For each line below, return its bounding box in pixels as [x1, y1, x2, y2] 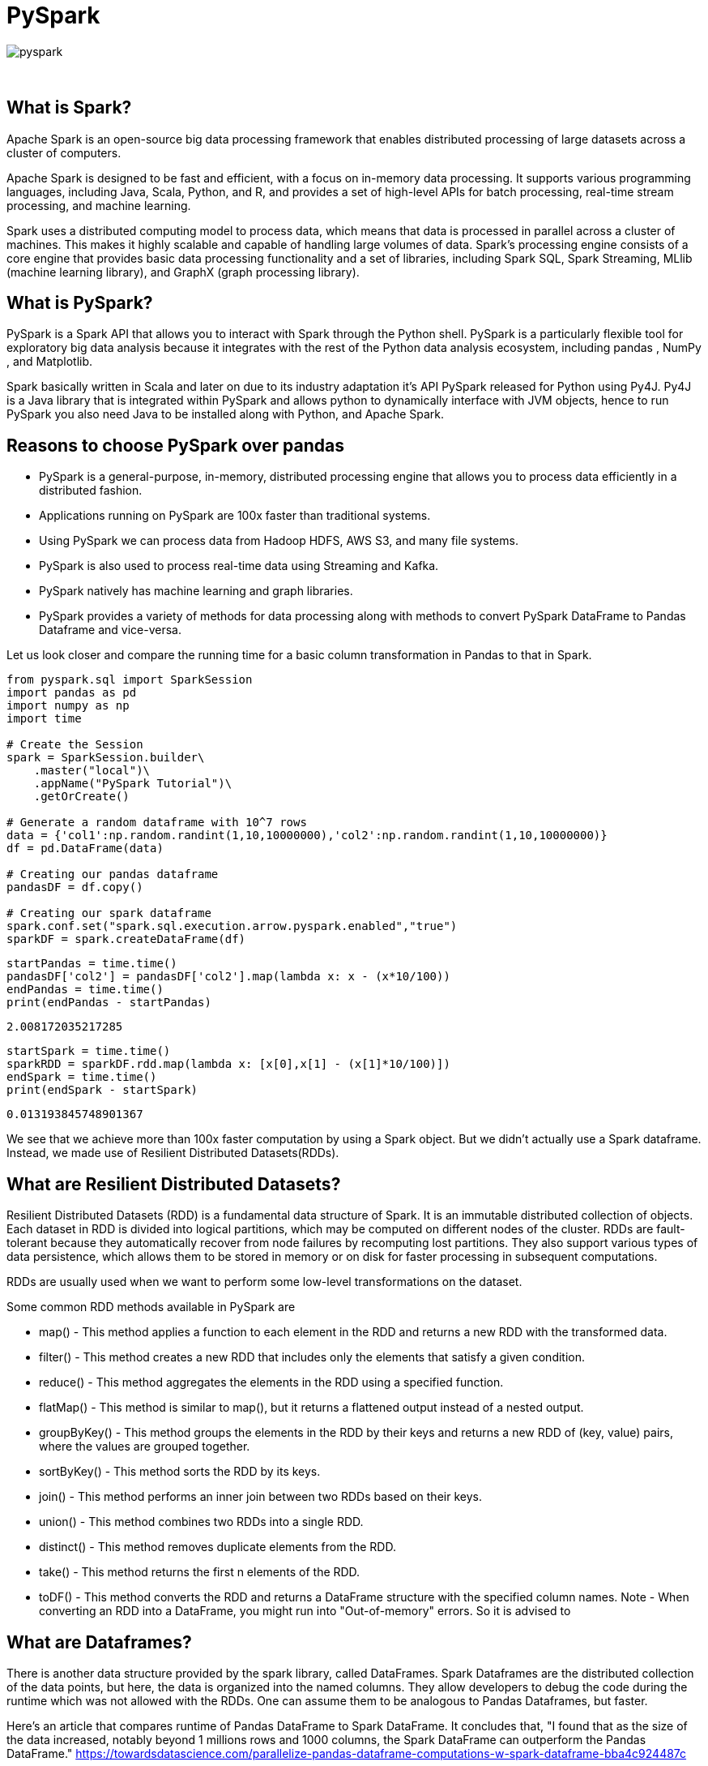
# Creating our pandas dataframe [6, 868, 219, 881]
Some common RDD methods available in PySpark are [6, 1300, 296, 1314]
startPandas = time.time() [6, 957, 177, 971]
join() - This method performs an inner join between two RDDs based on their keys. [39, 1490, 482, 1504]
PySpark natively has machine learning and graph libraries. [39, 584, 353, 598]
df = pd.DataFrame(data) [6, 842, 164, 855]
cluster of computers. [6, 145, 122, 160]
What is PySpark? [6, 293, 153, 314]
